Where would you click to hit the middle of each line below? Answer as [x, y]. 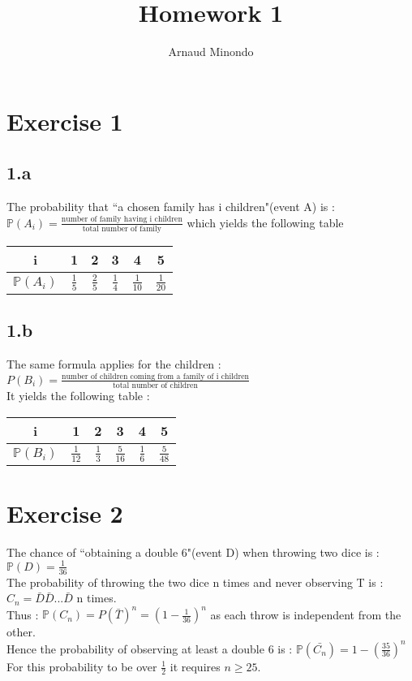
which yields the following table [265, 222]
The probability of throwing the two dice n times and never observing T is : [195, 582]
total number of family [122, 229]
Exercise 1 [65, 121]
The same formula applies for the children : [114, 364]
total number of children [155, 386]
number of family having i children [122, 220]
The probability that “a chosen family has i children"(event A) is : [171, 207]
